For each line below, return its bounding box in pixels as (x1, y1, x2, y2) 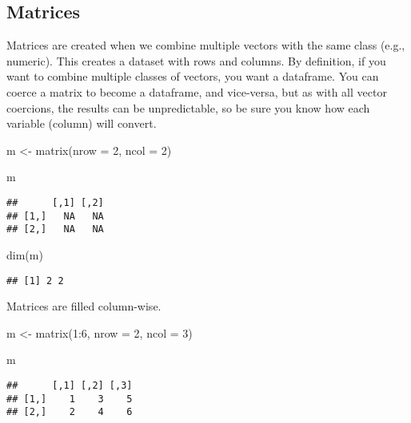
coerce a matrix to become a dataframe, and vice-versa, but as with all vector (6, 83, 387, 100)
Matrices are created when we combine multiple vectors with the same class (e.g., (6, 37, 405, 53)
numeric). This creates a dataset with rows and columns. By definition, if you (6, 52, 386, 69)
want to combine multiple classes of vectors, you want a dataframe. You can (6, 68, 379, 85)
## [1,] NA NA (6, 210, 104, 222)
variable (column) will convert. (6, 115, 157, 132)
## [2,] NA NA (6, 223, 104, 235)
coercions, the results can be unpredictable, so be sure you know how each (6, 99, 370, 116)
